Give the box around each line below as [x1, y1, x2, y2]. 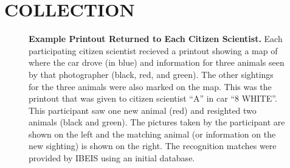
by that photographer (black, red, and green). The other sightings [29, 68, 274, 80]
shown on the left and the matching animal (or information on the [29, 127, 276, 140]
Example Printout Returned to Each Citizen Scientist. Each [29, 32, 283, 45]
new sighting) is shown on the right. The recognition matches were [29, 139, 277, 152]
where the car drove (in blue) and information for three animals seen [29, 56, 285, 69]
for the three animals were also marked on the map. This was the [29, 80, 272, 93]
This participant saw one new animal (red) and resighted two [29, 103, 257, 116]
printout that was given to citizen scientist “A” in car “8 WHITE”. [29, 92, 277, 105]
